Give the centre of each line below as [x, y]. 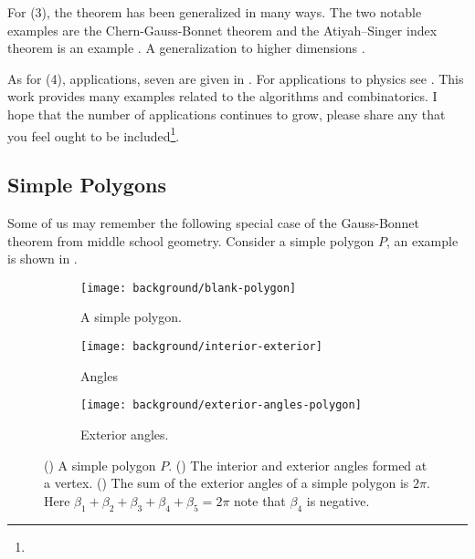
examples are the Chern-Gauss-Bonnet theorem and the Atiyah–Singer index [222, 30]
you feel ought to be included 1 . [94, 134]
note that [260, 500]
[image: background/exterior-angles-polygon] [221, 405]
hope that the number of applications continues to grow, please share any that [227, 114]
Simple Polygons [87, 185]
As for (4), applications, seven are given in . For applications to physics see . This [236, 78]
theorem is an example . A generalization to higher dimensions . [186, 48]
